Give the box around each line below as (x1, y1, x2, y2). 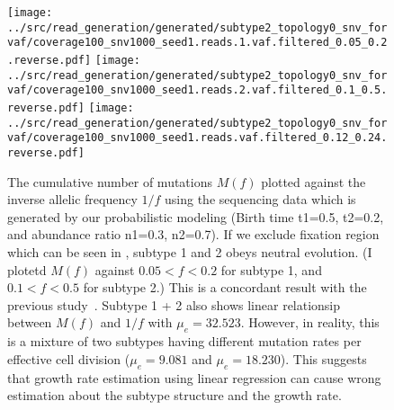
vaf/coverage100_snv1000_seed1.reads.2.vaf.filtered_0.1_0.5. (7, 84, 388, 97)
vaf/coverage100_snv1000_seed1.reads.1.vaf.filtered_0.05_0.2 (7, 36, 388, 49)
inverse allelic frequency (7, 190, 138, 209)
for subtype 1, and (220, 260, 322, 279)
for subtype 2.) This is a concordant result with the (83, 278, 367, 297)
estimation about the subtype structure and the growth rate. (7, 386, 342, 405)
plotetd (7, 260, 47, 279)
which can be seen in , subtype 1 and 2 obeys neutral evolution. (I (7, 242, 372, 261)
